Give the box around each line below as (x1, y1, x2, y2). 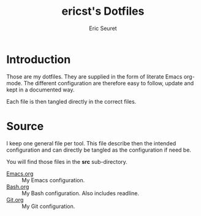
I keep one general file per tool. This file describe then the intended (6, 139, 176, 147)
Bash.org (6, 183, 29, 190)
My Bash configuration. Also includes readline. (21, 189, 140, 197)
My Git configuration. (21, 202, 75, 210)
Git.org (6, 196, 24, 203)
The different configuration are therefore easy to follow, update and (23, 79, 194, 87)
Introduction (6, 52, 71, 66)
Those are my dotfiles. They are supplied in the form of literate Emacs (6, 72, 183, 80)
